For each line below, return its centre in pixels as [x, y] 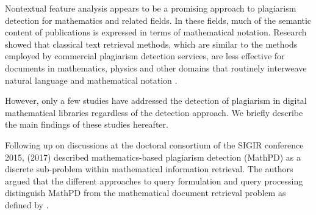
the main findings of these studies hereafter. [87, 124]
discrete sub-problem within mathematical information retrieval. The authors [149, 169]
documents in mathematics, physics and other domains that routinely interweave [156, 67]
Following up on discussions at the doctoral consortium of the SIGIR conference [154, 144]
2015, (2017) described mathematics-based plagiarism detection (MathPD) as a [153, 157]
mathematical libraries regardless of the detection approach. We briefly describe [154, 112]
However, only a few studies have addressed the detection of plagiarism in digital [156, 100]
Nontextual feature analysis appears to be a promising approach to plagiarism [151, 8]
